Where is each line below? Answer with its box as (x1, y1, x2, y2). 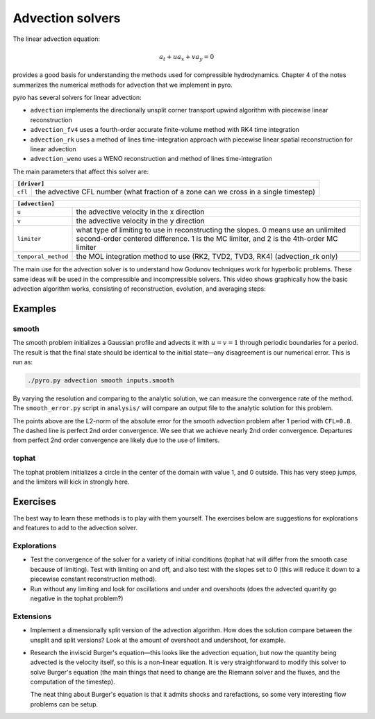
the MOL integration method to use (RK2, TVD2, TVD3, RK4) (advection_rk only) (76, 252, 338, 262)
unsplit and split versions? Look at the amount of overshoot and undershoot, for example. (30, 636, 286, 644)
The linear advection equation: (12, 35, 101, 43)
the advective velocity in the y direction (76, 216, 205, 226)
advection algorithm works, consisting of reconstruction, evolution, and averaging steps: (12, 285, 267, 293)
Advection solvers (12, 10, 121, 26)
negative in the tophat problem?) (30, 594, 124, 602)
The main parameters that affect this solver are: (12, 167, 149, 176)
